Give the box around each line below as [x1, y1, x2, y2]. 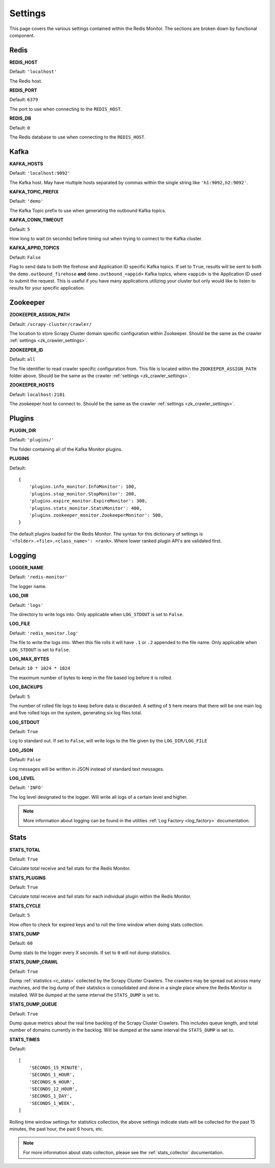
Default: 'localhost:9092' [9, 170, 71, 176]
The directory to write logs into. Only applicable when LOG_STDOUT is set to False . [9, 611, 184, 617]
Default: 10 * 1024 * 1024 [9, 665, 71, 672]
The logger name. [9, 583, 47, 589]
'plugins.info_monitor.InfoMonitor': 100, [29, 484, 137, 490]
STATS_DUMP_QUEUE [9, 1001, 57, 1008]
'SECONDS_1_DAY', [29, 1093, 72, 1099]
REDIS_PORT [9, 87, 38, 94]
